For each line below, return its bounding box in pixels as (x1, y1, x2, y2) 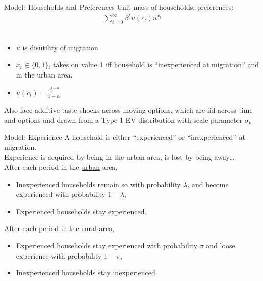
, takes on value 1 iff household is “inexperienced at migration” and (48, 59, 259, 70)
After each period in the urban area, (4, 161, 118, 172)
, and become (187, 178, 229, 189)
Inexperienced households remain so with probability (16, 178, 181, 189)
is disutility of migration (22, 42, 98, 53)
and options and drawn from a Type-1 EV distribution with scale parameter (4, 114, 243, 125)
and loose (206, 240, 235, 250)
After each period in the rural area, (4, 223, 115, 234)
